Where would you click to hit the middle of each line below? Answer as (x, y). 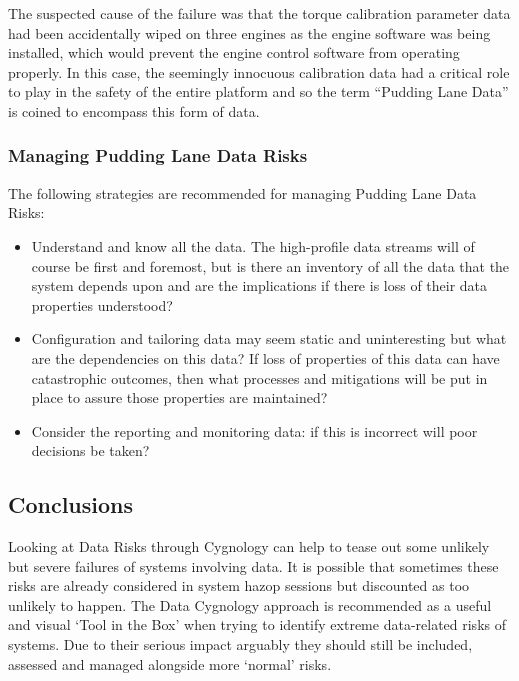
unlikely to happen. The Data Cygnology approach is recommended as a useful (250, 604)
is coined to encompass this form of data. (134, 110)
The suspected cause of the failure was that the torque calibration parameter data (259, 13)
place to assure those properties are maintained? (179, 397)
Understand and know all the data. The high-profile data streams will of (253, 245)
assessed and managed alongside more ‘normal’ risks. (170, 663)
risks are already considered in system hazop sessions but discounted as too (239, 585)
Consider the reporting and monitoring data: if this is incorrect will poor (254, 430)
